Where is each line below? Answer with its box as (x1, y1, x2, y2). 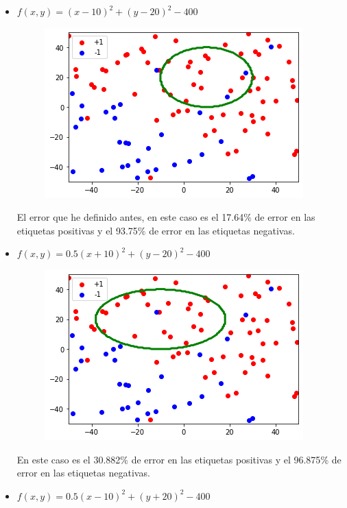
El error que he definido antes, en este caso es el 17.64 (16, 210, 244, 224)
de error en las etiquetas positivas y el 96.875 (131, 452, 321, 466)
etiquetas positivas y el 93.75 (16, 223, 138, 237)
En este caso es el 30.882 (16, 452, 121, 466)
